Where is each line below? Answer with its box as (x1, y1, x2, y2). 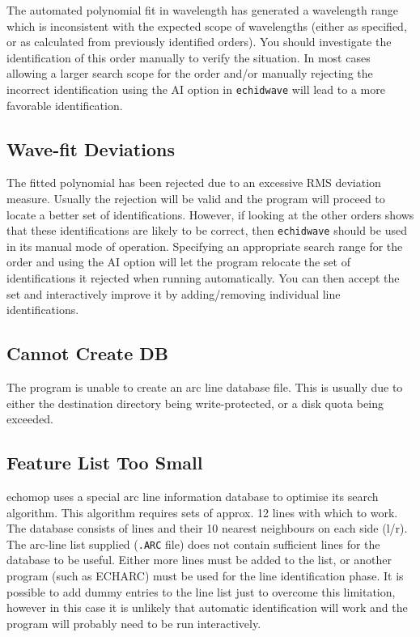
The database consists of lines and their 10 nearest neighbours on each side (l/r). (6, 520, 408, 537)
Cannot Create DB (6, 341, 168, 366)
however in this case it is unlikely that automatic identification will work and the (6, 599, 408, 616)
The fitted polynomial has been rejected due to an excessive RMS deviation (6, 174, 381, 191)
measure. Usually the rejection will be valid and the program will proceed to (6, 190, 385, 207)
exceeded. (6, 410, 53, 427)
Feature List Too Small (6, 450, 203, 475)
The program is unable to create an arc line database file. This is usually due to (6, 379, 403, 396)
